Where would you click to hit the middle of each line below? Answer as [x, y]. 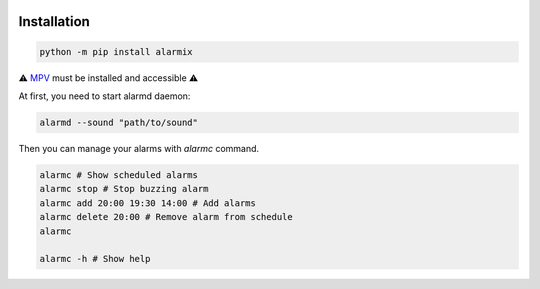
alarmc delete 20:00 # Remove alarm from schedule [166, 217]
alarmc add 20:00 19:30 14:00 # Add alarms [148, 203]
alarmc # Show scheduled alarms [119, 174]
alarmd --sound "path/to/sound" [119, 122]
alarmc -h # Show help [95, 259]
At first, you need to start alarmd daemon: [104, 96]
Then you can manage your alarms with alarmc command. [139, 148]
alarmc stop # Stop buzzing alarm [124, 189]
